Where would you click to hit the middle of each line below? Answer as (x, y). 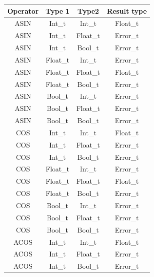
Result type (127, 11)
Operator (23, 11)
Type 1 (58, 11)
